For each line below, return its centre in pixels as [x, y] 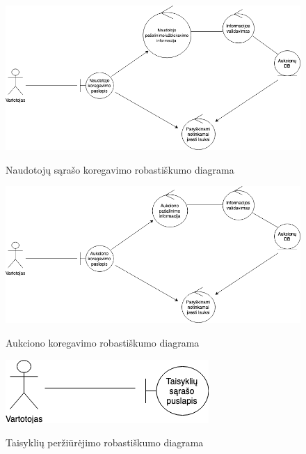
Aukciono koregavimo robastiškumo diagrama [103, 343]
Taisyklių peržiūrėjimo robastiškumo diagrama [105, 442]
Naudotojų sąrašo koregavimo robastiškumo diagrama [120, 169]
